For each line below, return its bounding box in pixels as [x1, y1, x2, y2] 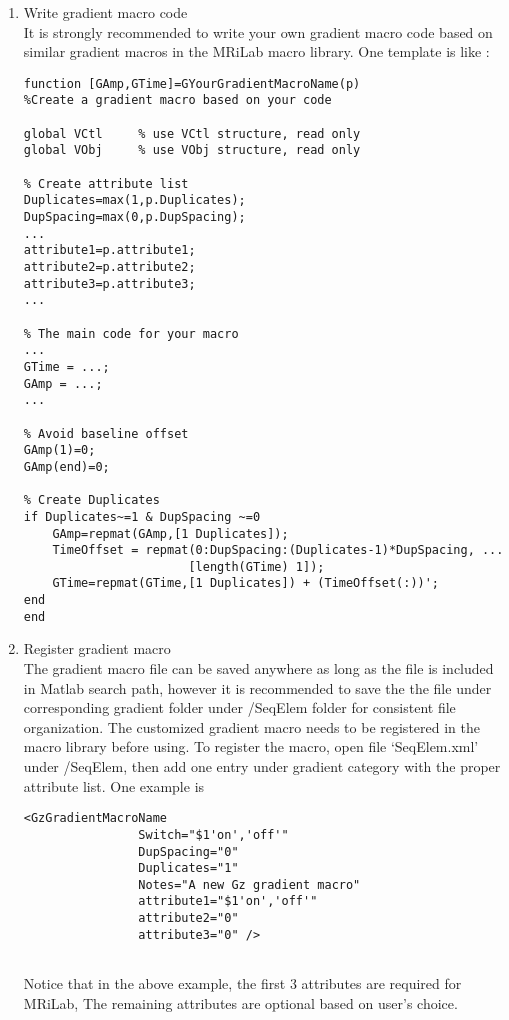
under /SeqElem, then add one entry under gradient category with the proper [23, 756, 501, 776]
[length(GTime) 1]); [188, 559, 325, 574]
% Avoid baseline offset [23, 426, 189, 441]
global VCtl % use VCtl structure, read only [23, 126, 361, 141]
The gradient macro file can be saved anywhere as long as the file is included [23, 658, 494, 679]
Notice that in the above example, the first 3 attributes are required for [23, 973, 462, 994]
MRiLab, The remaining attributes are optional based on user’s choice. [23, 992, 458, 1013]
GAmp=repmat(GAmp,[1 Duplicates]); [52, 526, 289, 541]
